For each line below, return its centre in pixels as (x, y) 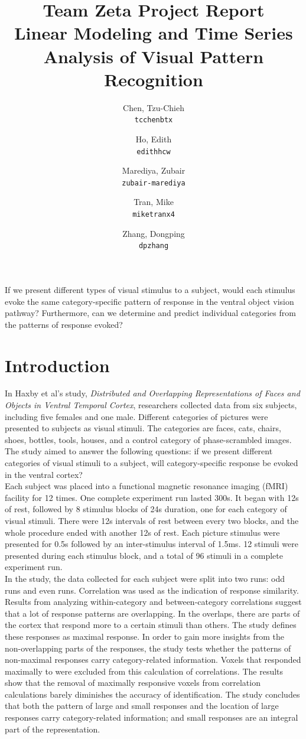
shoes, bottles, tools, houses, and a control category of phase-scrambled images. (148, 439)
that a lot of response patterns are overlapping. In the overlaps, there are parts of (152, 613)
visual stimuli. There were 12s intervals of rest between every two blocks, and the (152, 520)
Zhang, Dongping (154, 233)
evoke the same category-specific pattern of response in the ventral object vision (149, 301)
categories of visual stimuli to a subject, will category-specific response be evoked (152, 463)
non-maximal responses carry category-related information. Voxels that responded (153, 660)
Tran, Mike (154, 202)
